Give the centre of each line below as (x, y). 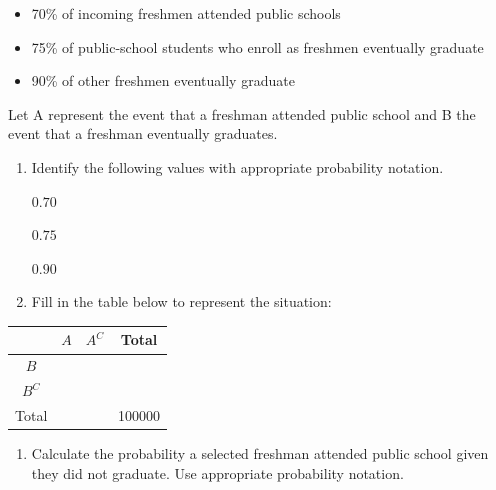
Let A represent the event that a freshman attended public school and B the (242, 113)
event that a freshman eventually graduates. (143, 133)
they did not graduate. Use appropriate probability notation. (217, 472)
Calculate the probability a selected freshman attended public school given (260, 453)
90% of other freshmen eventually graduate (163, 80)
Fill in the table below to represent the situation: (181, 301)
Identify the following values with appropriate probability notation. (237, 166)
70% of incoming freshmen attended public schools (186, 13)
